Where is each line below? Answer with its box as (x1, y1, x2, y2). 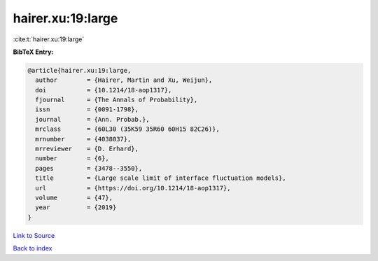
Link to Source (13, 231, 55, 239)
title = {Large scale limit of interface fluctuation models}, (35, 174, 286, 182)
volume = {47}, (35, 194, 113, 202)
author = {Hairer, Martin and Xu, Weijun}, (35, 76, 213, 84)
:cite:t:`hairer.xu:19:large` (13, 35, 85, 43)
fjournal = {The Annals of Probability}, (35, 96, 198, 104)
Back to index (13, 244, 52, 253)
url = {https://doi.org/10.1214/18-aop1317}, (35, 184, 231, 192)
